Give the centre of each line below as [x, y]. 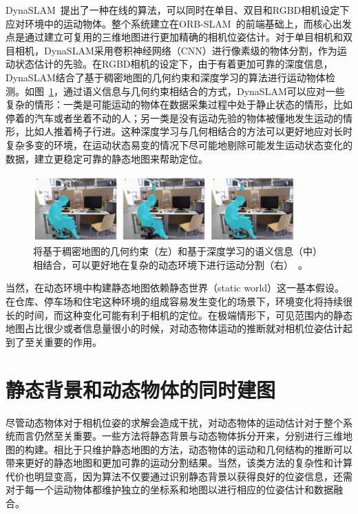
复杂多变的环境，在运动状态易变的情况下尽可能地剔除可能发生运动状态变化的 [179, 144]
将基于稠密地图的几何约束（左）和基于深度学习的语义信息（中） [178, 251]
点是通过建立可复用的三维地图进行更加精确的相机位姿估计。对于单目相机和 [174, 37]
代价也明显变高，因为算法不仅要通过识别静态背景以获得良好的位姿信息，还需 [179, 476]
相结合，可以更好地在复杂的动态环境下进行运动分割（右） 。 [170, 264]
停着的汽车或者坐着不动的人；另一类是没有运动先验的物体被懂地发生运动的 [174, 117]
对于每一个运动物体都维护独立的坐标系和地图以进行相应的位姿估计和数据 [169, 490]
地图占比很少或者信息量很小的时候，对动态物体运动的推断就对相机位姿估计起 [179, 328]
